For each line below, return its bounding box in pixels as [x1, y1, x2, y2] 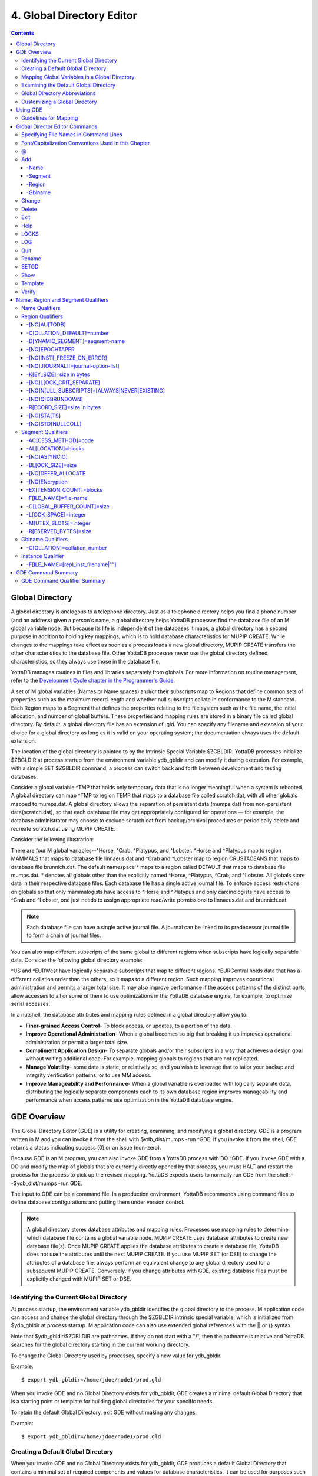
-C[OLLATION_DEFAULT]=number [26, 329, 109, 337]
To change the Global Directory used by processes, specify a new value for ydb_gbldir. [11, 1352, 222, 1359]
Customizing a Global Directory [21, 98, 97, 105]
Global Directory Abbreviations [21, 90, 96, 97]
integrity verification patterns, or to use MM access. [25, 1072, 152, 1079]
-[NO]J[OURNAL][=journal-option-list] [26, 363, 120, 370]
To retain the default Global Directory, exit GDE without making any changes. [11, 1409, 197, 1416]
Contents [11, 30, 35, 37]
